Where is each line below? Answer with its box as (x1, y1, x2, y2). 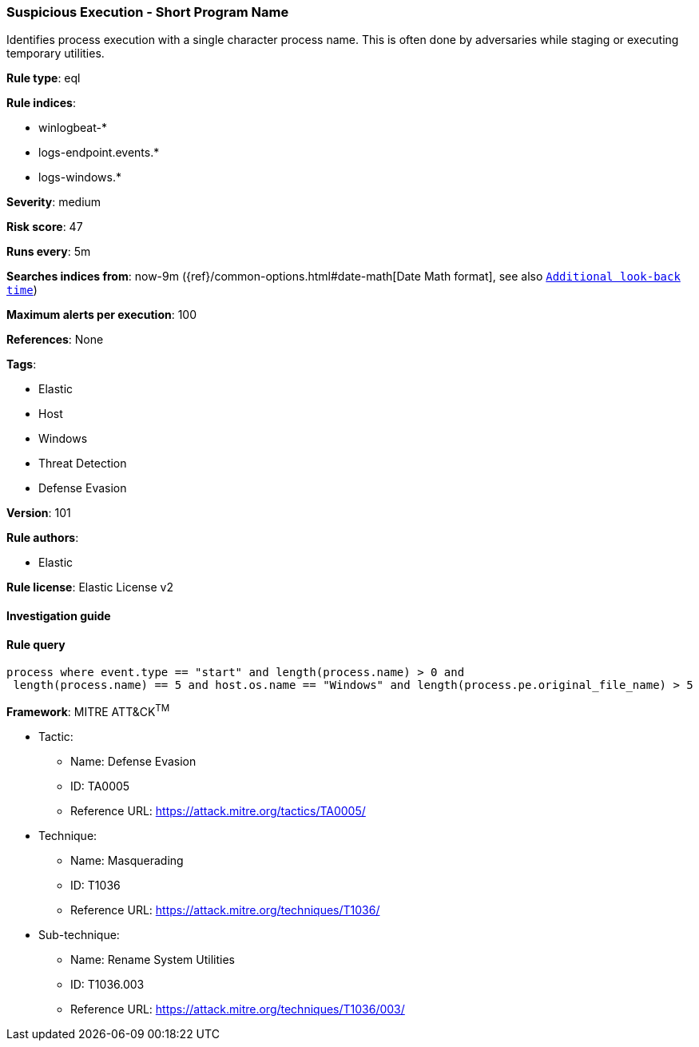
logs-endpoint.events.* (38, 145, 160, 160)
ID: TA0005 (70, 778, 130, 793)
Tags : (6, 357, 37, 372)
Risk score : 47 (6, 220, 83, 234)
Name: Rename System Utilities (70, 952, 236, 966)
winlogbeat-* (38, 121, 107, 135)
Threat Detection (38, 456, 127, 471)
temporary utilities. (6, 46, 105, 61)
